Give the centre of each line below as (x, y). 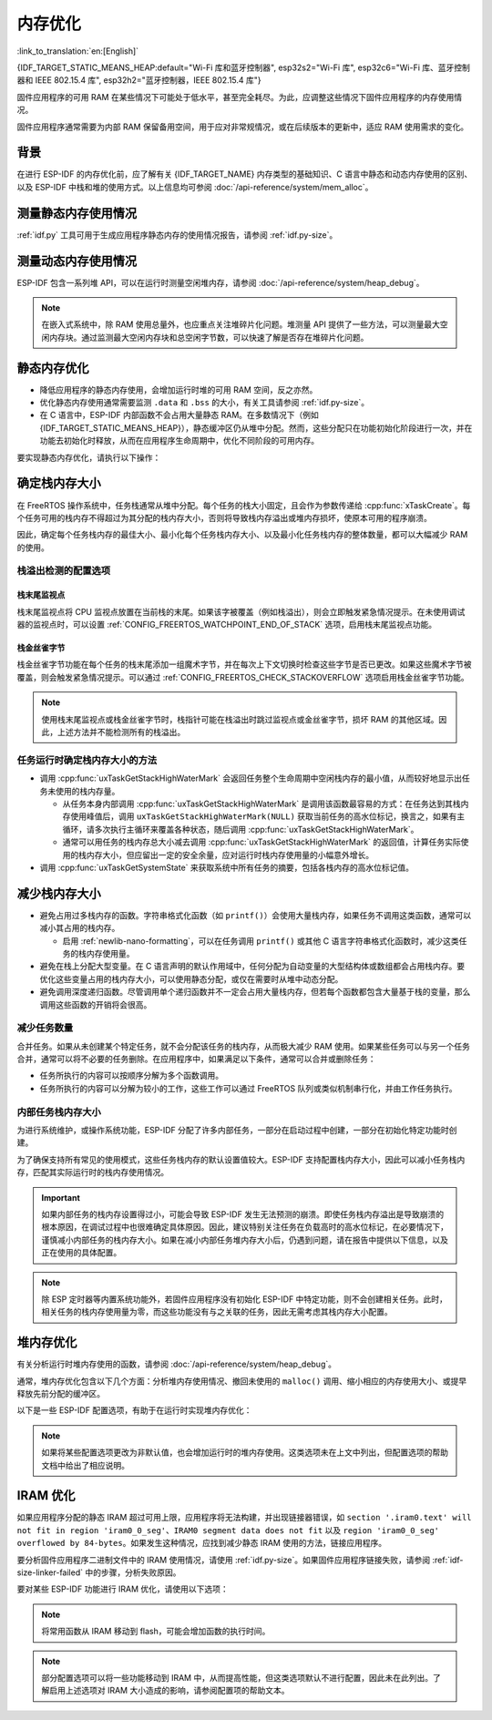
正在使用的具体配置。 (82, 1253)
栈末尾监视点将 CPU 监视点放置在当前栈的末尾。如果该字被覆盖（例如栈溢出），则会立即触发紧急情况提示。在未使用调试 (241, 611)
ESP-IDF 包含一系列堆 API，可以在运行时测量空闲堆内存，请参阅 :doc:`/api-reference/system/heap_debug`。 (220, 282)
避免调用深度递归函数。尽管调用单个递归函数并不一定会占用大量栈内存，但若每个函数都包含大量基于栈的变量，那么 (255, 992)
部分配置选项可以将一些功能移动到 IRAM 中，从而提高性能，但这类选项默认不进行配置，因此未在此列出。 (237, 1677)
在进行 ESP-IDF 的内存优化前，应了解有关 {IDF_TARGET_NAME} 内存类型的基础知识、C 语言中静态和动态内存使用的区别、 (245, 174)
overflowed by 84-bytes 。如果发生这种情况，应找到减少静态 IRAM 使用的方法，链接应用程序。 (202, 1543)
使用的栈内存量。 (87, 791)
